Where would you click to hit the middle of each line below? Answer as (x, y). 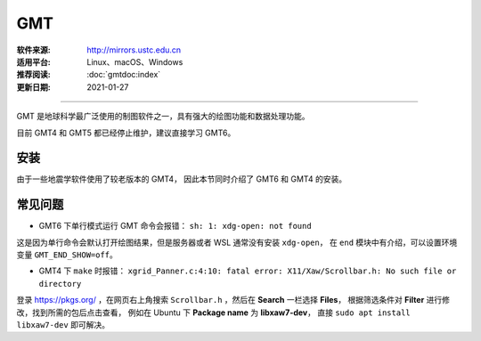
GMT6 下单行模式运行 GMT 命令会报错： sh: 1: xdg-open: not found (175, 226)
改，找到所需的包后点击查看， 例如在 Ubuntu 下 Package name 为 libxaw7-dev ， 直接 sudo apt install (213, 313)
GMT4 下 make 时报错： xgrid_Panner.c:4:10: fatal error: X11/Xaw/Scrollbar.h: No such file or (248, 271)
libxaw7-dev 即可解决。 (63, 325)
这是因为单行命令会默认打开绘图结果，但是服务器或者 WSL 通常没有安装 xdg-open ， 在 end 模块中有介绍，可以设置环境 (237, 242)
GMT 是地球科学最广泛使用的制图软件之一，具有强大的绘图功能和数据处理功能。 (163, 117)
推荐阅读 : (33, 75)
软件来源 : (33, 50)
